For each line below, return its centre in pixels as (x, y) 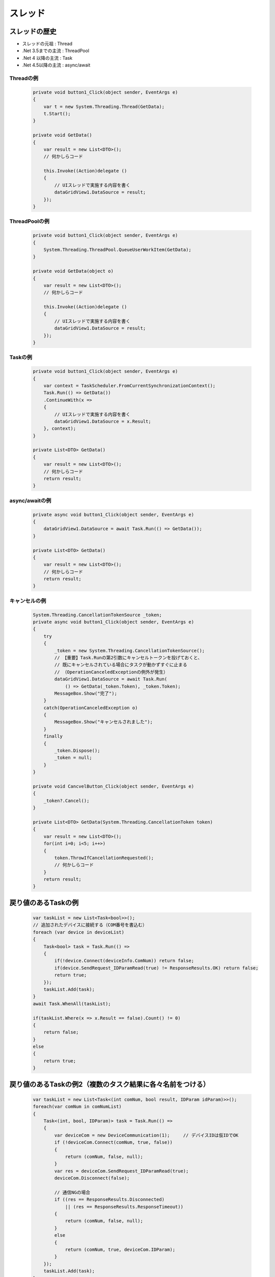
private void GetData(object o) (73, 271)
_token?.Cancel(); (66, 800)
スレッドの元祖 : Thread (47, 44)
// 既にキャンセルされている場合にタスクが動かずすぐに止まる (121, 665)
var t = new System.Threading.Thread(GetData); (104, 107)
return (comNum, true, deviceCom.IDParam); (120, 1250)
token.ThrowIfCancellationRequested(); (104, 858)
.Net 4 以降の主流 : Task (47, 58)
